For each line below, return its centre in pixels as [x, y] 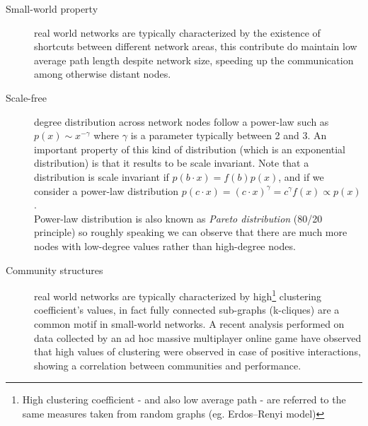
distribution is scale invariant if [102, 176]
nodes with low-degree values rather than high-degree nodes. [165, 245]
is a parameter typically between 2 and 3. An [229, 135]
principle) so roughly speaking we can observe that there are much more [191, 232]
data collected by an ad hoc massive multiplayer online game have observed [198, 337]
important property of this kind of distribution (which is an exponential [190, 149]
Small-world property [52, 8]
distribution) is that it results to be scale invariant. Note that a [172, 163]
